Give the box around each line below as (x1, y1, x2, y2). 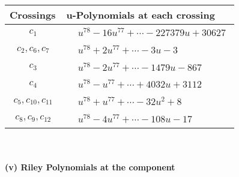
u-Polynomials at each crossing (66, 8, 215, 22)
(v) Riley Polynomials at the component (5, 161, 175, 173)
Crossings (10, 8, 56, 22)
